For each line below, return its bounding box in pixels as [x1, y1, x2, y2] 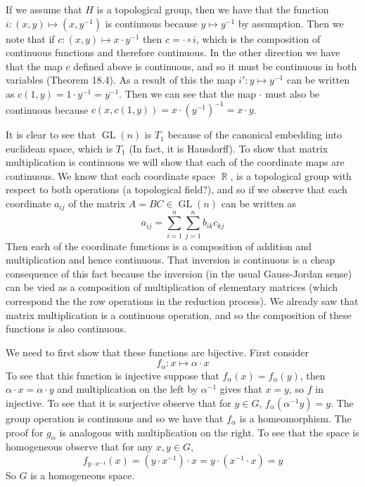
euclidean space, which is [6, 141, 113, 155]
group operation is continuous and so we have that [6, 411, 224, 425]
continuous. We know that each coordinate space [6, 168, 216, 183]
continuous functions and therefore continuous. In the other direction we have [6, 45, 340, 60]
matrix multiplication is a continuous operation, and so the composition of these [6, 307, 352, 322]
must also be [265, 86, 320, 100]
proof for [6, 424, 44, 439]
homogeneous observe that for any [6, 439, 153, 454]
